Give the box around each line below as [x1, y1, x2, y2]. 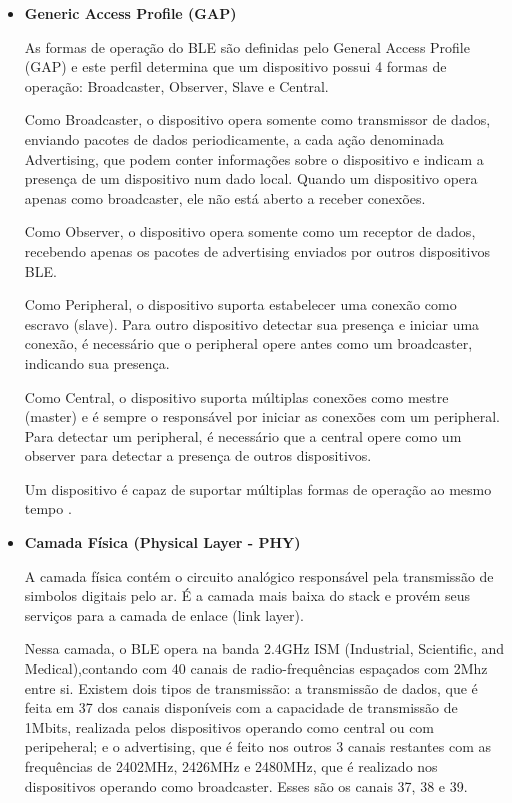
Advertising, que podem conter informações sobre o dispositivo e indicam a [24, 148, 484, 169]
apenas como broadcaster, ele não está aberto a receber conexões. [24, 187, 426, 208]
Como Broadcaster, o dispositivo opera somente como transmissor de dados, [24, 109, 491, 130]
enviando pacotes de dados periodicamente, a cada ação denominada [24, 128, 444, 149]
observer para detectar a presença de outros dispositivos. [24, 445, 372, 466]
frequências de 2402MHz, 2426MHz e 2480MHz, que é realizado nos [24, 756, 438, 776]
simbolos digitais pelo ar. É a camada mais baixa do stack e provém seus [24, 585, 471, 606]
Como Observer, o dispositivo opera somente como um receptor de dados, [24, 221, 476, 242]
